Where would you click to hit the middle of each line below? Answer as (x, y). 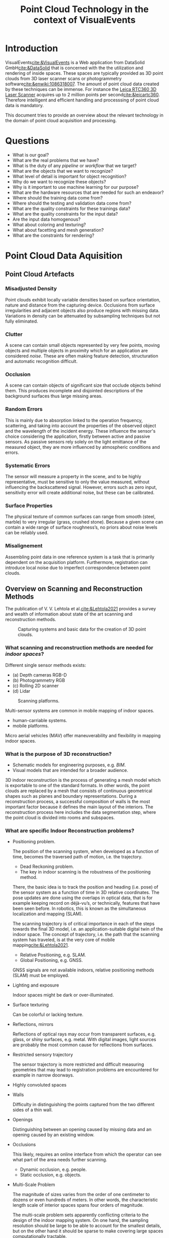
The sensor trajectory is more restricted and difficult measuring (78, 1064)
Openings (23, 1120)
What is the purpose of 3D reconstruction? (59, 754)
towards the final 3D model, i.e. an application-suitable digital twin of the (88, 929)
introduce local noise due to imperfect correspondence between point (78, 568)
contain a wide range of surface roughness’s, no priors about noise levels (81, 527)
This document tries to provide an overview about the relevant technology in (84, 115)
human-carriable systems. (40, 720)
